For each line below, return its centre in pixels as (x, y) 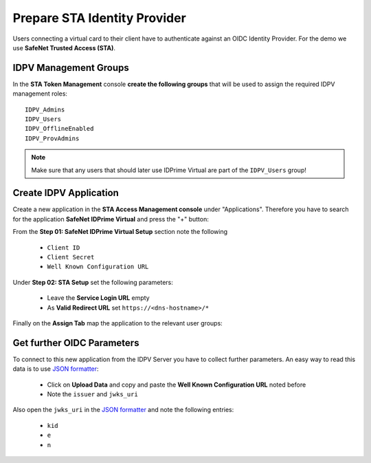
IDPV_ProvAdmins (52, 138)
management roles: (40, 94)
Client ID (64, 247)
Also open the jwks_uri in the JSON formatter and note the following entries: (123, 410)
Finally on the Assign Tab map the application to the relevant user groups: (117, 323)
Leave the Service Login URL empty (99, 298)
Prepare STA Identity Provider (100, 18)
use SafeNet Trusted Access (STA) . (64, 47)
